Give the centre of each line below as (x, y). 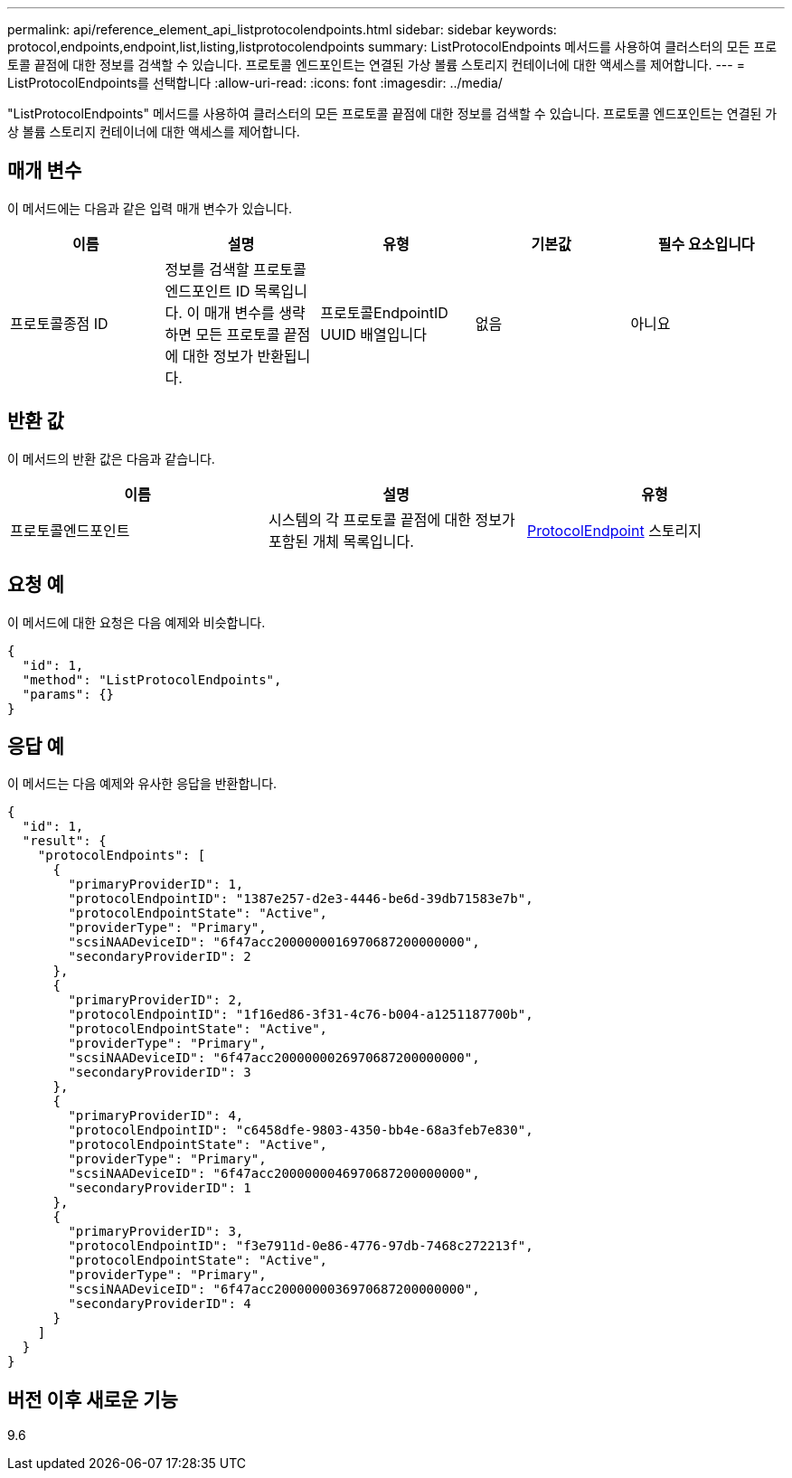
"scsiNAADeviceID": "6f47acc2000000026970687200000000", (274, 1058)
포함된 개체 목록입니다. (341, 541)
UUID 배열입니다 (373, 334)
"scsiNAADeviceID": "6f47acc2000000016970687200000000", (274, 942)
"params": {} (68, 694)
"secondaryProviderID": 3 (160, 1073)
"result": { (64, 841)
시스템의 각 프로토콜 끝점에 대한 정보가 (391, 519)
